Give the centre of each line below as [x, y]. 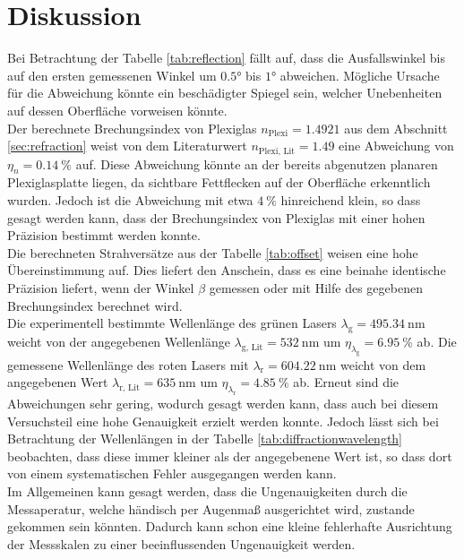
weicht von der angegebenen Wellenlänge [119, 341]
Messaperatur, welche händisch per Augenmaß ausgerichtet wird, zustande [211, 508]
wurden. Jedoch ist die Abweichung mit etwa [130, 199]
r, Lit [129, 388]
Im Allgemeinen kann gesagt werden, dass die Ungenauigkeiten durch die [207, 490]
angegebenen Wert [58, 382]
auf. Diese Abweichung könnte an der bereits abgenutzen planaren [257, 163]
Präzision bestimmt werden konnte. [104, 235]
